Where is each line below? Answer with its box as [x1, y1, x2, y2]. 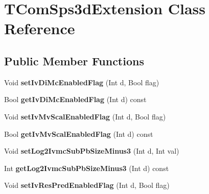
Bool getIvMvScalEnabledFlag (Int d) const [4, 128, 153, 139]
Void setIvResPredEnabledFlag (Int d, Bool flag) [4, 180, 170, 190]
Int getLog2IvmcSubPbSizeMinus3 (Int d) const [4, 162, 169, 173]
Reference [4, 18, 75, 39]
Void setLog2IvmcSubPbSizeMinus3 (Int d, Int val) [4, 145, 179, 156]
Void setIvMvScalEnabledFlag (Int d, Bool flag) [4, 111, 166, 122]
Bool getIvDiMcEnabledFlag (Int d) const [4, 94, 147, 105]
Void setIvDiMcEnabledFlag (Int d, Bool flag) [4, 77, 159, 87]
